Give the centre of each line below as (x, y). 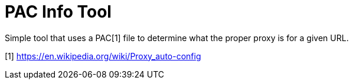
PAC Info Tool (58, 12)
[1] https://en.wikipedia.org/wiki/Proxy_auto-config (103, 56)
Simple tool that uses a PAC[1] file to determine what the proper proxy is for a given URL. (177, 38)
